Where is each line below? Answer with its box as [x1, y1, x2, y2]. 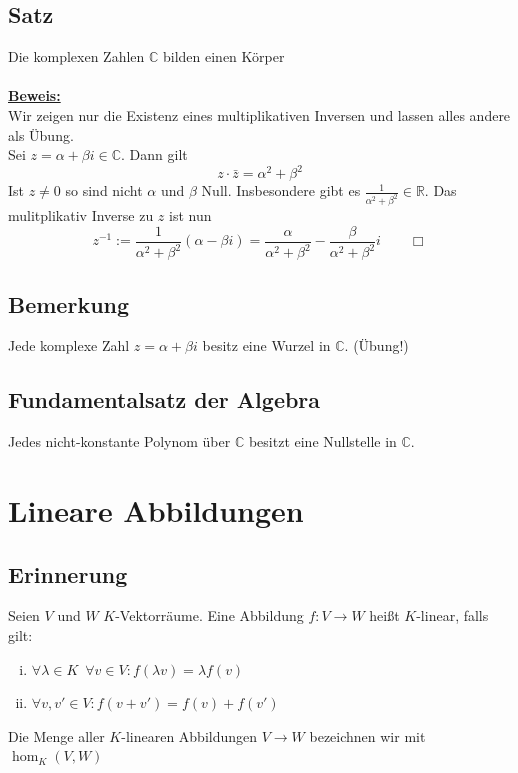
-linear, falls [416, 605, 489, 626]
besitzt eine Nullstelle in [248, 431, 397, 452]
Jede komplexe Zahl [8, 335, 130, 356]
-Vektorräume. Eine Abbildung [115, 605, 304, 626]
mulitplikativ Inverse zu [8, 205, 154, 226]
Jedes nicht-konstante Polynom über [8, 431, 231, 452]
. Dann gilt [121, 144, 188, 165]
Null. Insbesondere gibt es [201, 180, 361, 201]
